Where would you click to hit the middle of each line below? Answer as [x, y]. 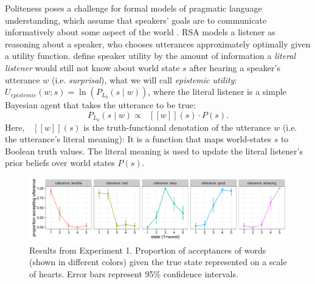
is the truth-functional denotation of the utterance [177, 127]
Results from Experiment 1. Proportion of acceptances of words [148, 250]
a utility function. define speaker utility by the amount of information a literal [151, 56]
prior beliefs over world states [60, 163]
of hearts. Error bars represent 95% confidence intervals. [134, 273]
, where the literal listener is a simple [217, 92]
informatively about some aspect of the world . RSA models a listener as [140, 32]
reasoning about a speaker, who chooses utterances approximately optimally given [158, 43]
